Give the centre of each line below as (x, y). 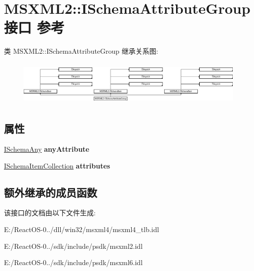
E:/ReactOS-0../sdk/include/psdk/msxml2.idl (73, 246)
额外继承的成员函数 (51, 192)
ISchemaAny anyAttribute (47, 149)
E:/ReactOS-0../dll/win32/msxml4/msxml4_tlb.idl (82, 229)
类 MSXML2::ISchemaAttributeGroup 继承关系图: (81, 51)
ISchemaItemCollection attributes (57, 165)
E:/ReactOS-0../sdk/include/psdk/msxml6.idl (73, 262)
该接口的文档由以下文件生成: (50, 213)
